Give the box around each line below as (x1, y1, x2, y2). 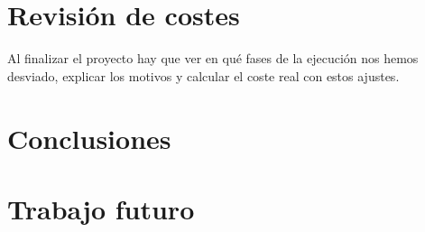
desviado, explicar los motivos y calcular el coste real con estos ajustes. (7, 66, 400, 85)
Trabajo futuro (7, 190, 195, 227)
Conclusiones (7, 119, 171, 156)
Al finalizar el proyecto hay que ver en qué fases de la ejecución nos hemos (7, 49, 419, 68)
